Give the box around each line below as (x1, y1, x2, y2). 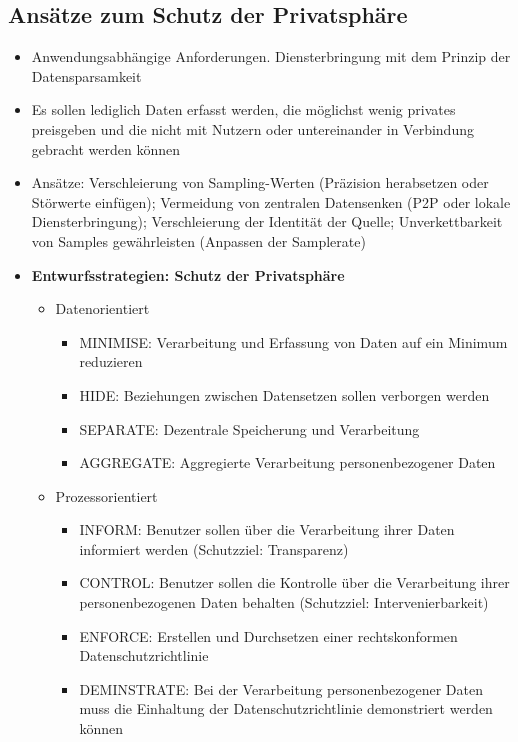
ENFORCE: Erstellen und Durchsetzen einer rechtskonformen (79, 625, 458, 646)
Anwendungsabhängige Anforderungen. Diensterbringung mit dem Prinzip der (31, 46, 511, 67)
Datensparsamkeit (31, 65, 142, 86)
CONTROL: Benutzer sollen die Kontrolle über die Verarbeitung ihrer (79, 572, 510, 593)
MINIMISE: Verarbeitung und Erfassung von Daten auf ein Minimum (79, 331, 508, 352)
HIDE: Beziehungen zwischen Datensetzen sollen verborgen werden (79, 384, 490, 405)
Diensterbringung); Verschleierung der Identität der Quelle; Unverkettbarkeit (31, 211, 503, 232)
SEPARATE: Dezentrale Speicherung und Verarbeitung (79, 418, 420, 439)
